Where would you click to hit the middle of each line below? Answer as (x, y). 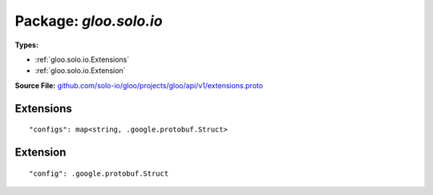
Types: (27, 45)
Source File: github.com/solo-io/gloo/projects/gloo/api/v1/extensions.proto (139, 85)
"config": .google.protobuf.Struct (99, 173)
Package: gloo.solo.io (89, 21)
